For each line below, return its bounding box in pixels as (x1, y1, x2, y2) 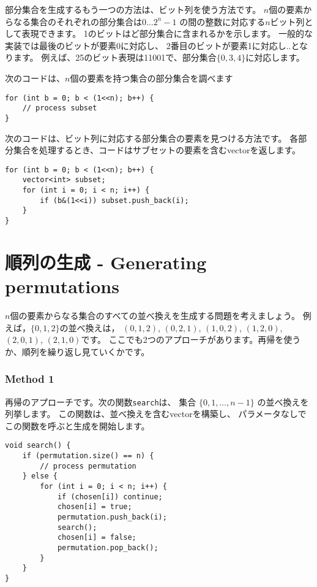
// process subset (22, 104, 97, 113)
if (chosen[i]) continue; (57, 492, 163, 501)
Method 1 (5, 371, 54, 386)
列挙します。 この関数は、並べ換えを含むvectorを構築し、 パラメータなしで (5, 407, 307, 420)
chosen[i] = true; (57, 502, 132, 512)
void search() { (5, 441, 71, 450)
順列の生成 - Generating (5, 249, 207, 274)
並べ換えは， (68, 321, 120, 334)
